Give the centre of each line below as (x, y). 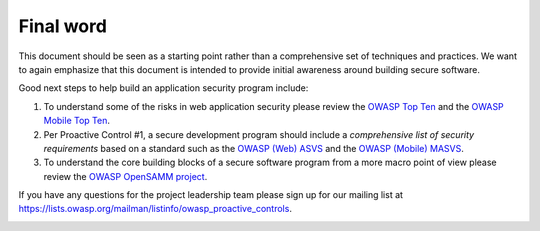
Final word (62, 26)
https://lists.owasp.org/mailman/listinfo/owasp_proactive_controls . (155, 209)
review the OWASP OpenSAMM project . (125, 176)
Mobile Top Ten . (76, 121)
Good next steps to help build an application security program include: (163, 88)
